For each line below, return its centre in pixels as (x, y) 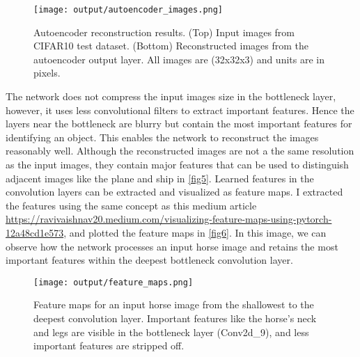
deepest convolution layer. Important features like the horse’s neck (175, 318)
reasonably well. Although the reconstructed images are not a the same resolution (180, 151)
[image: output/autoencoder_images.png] (128, 10)
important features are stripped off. (109, 346)
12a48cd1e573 (35, 232)
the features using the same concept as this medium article (131, 205)
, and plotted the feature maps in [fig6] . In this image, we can (195, 232)
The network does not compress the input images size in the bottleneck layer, (171, 96)
